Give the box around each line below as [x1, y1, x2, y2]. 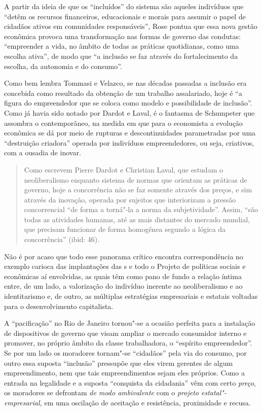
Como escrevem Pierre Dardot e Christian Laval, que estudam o [24, 164, 223, 175]
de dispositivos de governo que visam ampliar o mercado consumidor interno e [4, 327, 247, 338]
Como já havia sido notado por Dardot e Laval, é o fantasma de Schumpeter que [4, 107, 255, 118]
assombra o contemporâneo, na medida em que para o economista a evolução [4, 117, 243, 128]
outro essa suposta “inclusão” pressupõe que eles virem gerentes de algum [4, 357, 233, 368]
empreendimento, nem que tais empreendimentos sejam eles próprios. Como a [4, 367, 245, 378]
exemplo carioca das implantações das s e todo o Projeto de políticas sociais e [4, 261, 246, 271]
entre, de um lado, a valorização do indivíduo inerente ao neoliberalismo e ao [4, 281, 243, 291]
